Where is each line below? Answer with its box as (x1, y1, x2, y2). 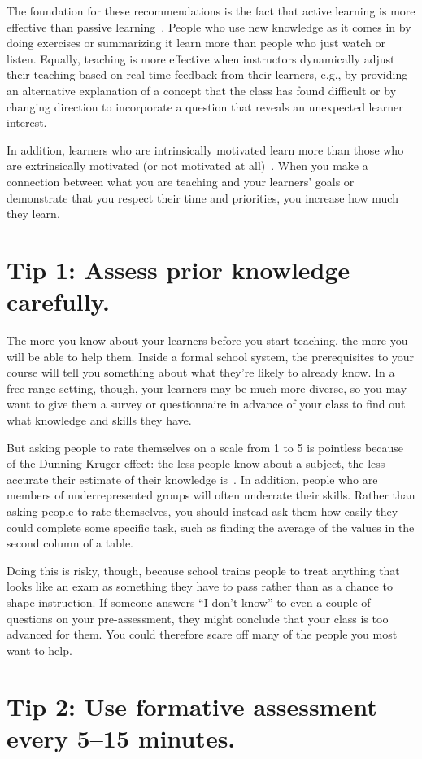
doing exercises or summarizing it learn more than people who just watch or (7, 34, 386, 51)
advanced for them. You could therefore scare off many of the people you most (7, 626, 398, 643)
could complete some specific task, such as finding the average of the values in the (7, 518, 415, 535)
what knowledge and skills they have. (7, 412, 192, 428)
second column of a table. (7, 534, 134, 552)
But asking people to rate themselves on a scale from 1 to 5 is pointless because (7, 438, 404, 456)
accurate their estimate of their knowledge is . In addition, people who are (7, 470, 378, 487)
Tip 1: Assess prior (7, 252, 223, 286)
